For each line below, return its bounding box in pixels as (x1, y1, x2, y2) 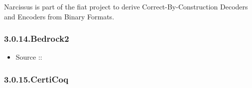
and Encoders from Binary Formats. (4, 11, 115, 21)
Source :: (15, 52, 42, 62)
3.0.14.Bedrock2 (4, 32, 69, 45)
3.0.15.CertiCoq (4, 73, 69, 85)
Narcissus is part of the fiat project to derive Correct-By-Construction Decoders (4, 1, 248, 11)
